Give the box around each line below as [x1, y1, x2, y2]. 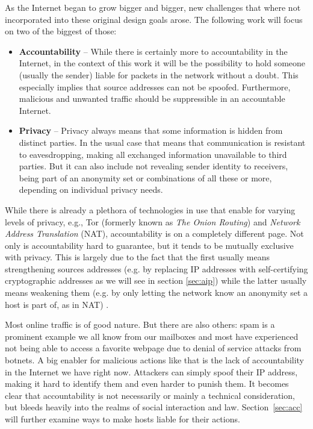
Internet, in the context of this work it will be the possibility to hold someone [19, 57, 306, 69]
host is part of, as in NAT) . [5, 298, 109, 310]
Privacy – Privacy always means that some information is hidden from [19, 124, 283, 137]
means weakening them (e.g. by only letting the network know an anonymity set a [5, 286, 308, 299]
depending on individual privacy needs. [19, 183, 163, 196]
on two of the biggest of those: [5, 25, 117, 37]
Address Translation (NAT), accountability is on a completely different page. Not [5, 227, 304, 240]
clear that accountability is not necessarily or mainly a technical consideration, [5, 389, 295, 401]
